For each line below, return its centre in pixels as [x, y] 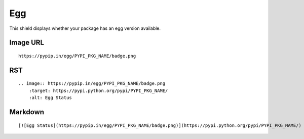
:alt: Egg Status [50, 98]
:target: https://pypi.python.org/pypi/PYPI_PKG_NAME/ [98, 90]
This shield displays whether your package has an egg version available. [85, 28]
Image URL [27, 43]
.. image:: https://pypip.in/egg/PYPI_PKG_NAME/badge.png [92, 84]
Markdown [27, 112]
